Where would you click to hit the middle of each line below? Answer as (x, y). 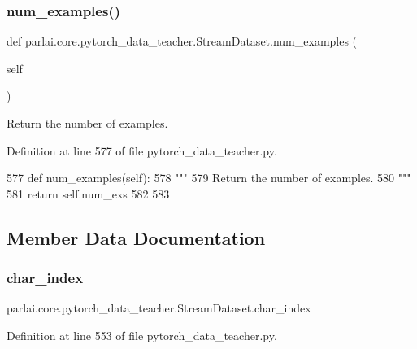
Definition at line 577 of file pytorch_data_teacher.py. (142, 150)
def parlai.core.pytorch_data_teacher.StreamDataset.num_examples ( (182, 41)
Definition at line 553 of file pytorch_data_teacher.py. (142, 335)
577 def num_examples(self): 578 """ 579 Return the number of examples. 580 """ (209, 178)
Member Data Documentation (136, 237)
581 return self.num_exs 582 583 (88, 193)
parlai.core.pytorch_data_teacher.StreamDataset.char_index (159, 308)
